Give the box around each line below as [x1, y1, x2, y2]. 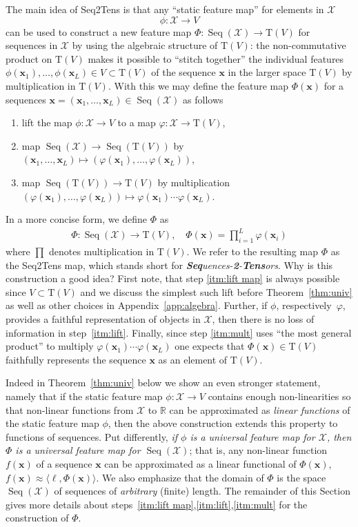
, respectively [276, 298, 332, 312]
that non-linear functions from [6, 402, 134, 417]
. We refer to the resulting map [186, 244, 318, 259]
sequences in [6, 38, 58, 52]
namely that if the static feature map [6, 388, 163, 403]
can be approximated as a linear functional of [104, 456, 297, 470]
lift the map [21, 115, 72, 130]
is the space [277, 470, 326, 484]
